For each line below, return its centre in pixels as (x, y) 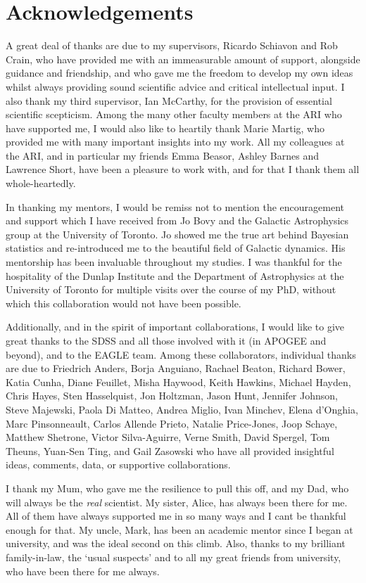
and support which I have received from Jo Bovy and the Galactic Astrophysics (177, 220)
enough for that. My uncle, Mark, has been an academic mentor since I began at (179, 529)
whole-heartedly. (41, 183)
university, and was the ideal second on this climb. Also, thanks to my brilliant (176, 543)
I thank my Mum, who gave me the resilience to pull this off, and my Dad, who (177, 488)
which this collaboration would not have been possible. (124, 303)
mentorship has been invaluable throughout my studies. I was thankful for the (174, 262)
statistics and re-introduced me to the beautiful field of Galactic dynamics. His (176, 248)
